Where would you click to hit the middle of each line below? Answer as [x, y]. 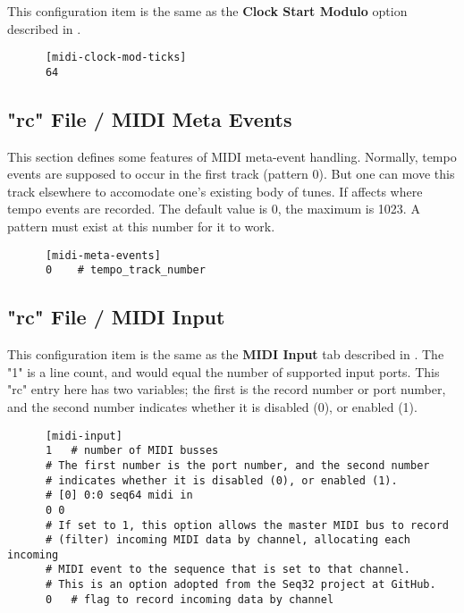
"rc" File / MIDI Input [116, 317]
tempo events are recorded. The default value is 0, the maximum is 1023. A [214, 209]
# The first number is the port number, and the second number [237, 465]
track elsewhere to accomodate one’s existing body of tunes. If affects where [215, 191]
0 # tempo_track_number [125, 270]
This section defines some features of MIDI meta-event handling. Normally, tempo [232, 156]
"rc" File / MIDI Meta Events [150, 118]
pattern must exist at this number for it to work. [141, 227]
